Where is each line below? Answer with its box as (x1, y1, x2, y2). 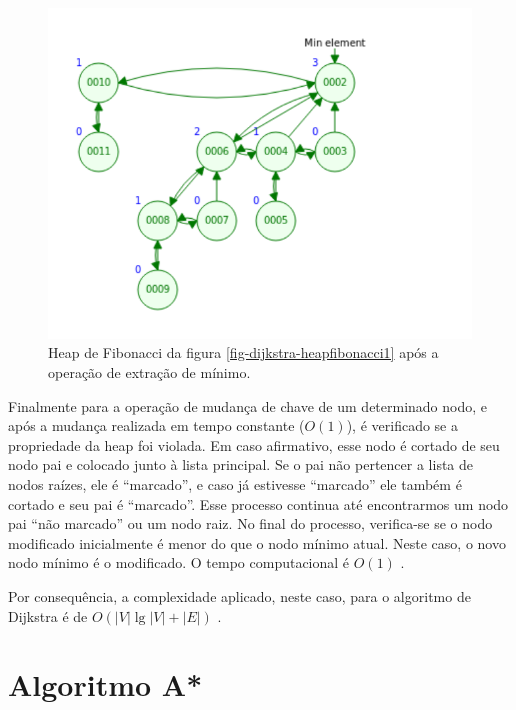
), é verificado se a (346, 415, 458, 436)
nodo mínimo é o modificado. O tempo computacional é (8, 552, 350, 573)
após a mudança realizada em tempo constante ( (8, 415, 305, 436)
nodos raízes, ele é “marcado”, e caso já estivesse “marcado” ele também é (8, 473, 462, 494)
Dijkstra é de (8, 605, 88, 626)
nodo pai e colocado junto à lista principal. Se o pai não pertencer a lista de (8, 454, 474, 475)
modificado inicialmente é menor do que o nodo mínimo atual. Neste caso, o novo (8, 532, 506, 553)
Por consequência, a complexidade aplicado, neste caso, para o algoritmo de (8, 585, 471, 606)
